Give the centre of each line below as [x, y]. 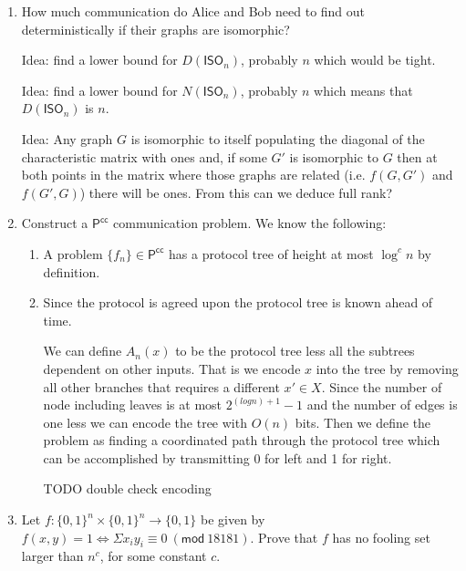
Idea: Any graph [67, 138]
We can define [83, 351]
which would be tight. [375, 60]
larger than [52, 556]
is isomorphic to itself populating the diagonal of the [278, 138]
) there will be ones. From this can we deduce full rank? [236, 192]
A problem [73, 253]
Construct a [55, 223]
